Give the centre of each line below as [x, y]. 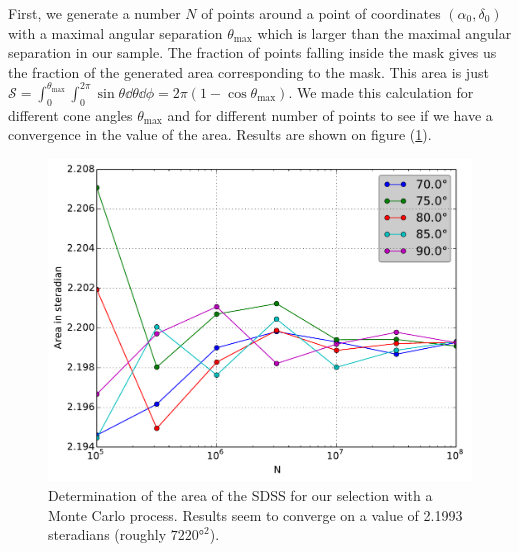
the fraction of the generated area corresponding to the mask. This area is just [248, 71]
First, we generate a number [94, 13]
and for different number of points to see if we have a [330, 114]
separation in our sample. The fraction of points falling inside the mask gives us [252, 52]
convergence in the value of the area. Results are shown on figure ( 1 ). [220, 134]
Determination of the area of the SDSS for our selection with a [240, 495]
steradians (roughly [107, 534]
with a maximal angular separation [115, 32]
